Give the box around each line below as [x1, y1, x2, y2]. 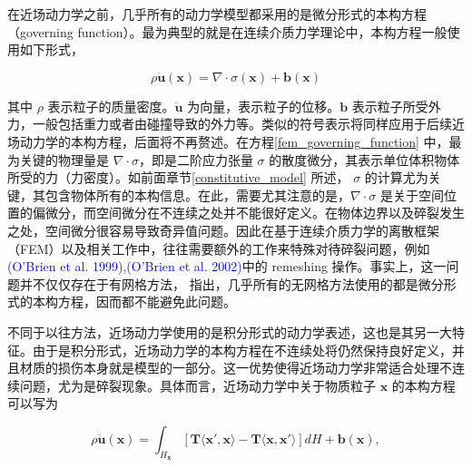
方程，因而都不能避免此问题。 [57, 292, 236, 311]
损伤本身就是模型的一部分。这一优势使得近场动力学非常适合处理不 [57, 358, 452, 377]
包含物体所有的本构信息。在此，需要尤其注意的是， [44, 185, 350, 204]
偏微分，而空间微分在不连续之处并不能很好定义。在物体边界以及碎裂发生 [32, 203, 465, 222]
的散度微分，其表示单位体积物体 [269, 150, 460, 169]
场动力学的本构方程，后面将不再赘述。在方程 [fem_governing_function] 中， [7, 131, 449, 151]
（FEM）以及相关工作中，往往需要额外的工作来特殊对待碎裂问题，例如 [7, 238, 430, 258]
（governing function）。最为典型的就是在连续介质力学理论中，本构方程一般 [7, 22, 447, 41]
